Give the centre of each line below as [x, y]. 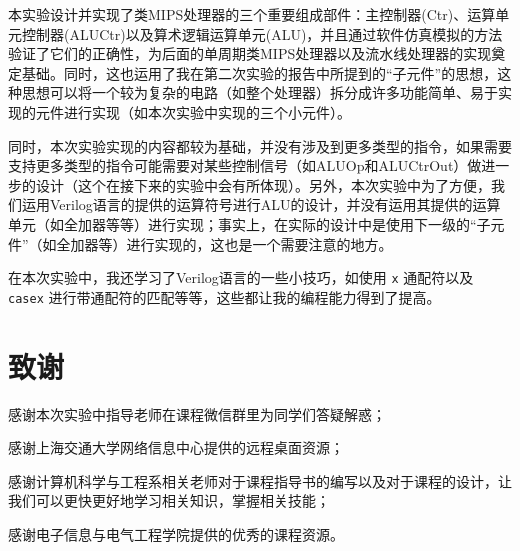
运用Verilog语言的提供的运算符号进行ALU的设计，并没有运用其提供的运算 [261, 204]
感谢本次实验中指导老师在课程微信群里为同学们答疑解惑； [197, 413]
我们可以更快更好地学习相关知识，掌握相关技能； [169, 500]
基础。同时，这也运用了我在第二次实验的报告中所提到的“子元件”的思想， [259, 72]
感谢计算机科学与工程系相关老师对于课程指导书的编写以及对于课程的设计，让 [260, 480]
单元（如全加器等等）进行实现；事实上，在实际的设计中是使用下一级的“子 [249, 223]
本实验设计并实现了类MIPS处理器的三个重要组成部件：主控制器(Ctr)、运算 [252, 14]
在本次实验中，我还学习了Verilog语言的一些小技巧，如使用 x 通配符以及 [241, 277]
